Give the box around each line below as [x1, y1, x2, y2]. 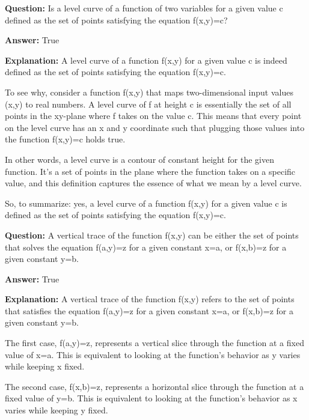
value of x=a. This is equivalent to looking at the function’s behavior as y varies [5, 348, 301, 361]
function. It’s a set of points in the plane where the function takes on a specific [5, 165, 296, 177]
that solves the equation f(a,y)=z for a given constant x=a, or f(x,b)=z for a [5, 240, 287, 253]
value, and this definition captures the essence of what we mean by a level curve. [5, 177, 302, 189]
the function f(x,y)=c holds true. [5, 133, 126, 145]
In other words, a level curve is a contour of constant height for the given [5, 153, 275, 165]
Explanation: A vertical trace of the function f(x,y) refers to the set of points [5, 293, 295, 305]
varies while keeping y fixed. [5, 404, 108, 416]
